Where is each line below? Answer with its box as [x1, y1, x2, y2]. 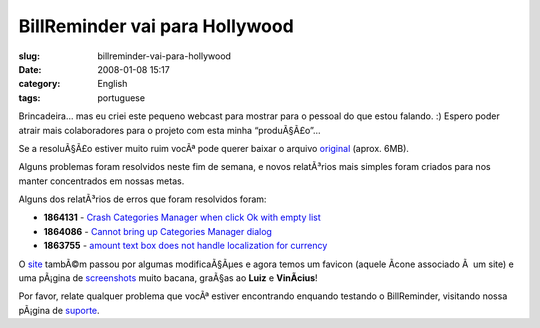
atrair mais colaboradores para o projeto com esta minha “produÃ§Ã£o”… [18, 124, 321, 136]
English [97, 78, 128, 90]
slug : [18, 50, 40, 62]
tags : [18, 91, 41, 104]
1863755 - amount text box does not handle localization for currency [43, 240, 328, 252]
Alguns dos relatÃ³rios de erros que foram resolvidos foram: [18, 193, 267, 205]
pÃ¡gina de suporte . [18, 304, 100, 316]
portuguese [97, 91, 145, 104]
